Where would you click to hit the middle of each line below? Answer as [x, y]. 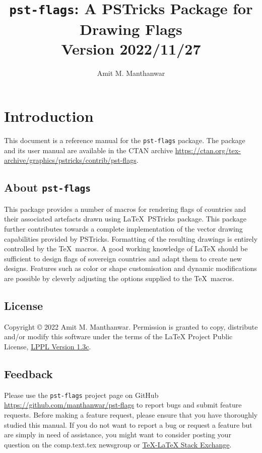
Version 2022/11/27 [131, 48]
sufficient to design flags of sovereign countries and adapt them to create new [123, 258]
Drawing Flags [131, 29]
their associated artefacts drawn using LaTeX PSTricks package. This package [125, 219]
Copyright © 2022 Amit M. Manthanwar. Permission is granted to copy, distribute [131, 326]
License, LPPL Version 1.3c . [48, 346]
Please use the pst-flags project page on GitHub [81, 395]
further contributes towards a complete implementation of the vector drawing [123, 228]
